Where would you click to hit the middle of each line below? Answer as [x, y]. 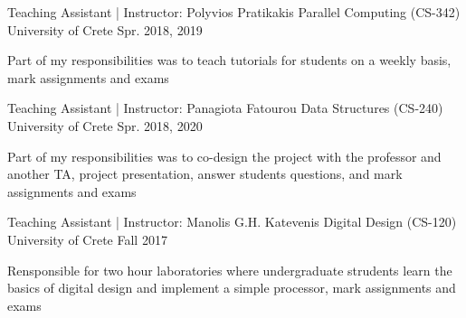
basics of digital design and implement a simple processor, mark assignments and [232, 288]
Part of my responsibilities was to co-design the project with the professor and [224, 156]
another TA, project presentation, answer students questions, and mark [205, 174]
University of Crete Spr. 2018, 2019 [105, 29]
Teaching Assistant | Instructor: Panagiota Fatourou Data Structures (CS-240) [225, 108]
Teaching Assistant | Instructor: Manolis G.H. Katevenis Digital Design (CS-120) [232, 222]
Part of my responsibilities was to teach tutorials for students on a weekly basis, [229, 60]
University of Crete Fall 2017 [87, 239]
